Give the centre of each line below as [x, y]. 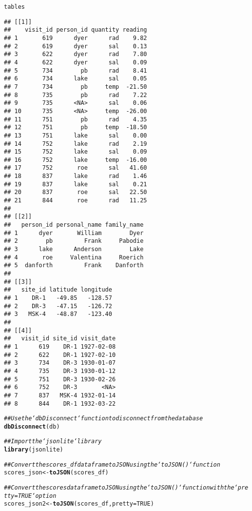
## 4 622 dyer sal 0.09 [76, 62]
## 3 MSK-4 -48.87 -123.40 [58, 314]
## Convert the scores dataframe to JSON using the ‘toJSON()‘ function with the [119, 488]
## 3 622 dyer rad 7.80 [76, 54]
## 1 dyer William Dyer [74, 233]
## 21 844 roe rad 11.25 [76, 201]
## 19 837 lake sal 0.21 [76, 184]
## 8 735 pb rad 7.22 [76, 95]
